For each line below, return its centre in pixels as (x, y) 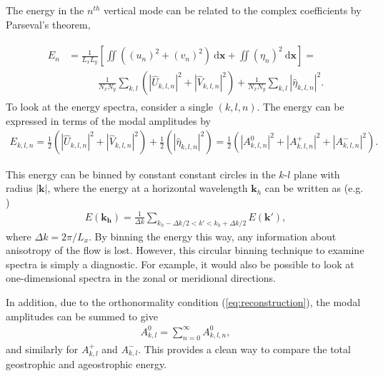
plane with (317, 174)
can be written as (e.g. (314, 188)
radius (19, 188)
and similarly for (42, 349)
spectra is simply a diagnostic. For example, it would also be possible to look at (180, 264)
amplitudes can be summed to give (82, 316)
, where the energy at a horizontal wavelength (148, 188)
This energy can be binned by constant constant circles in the (141, 174)
